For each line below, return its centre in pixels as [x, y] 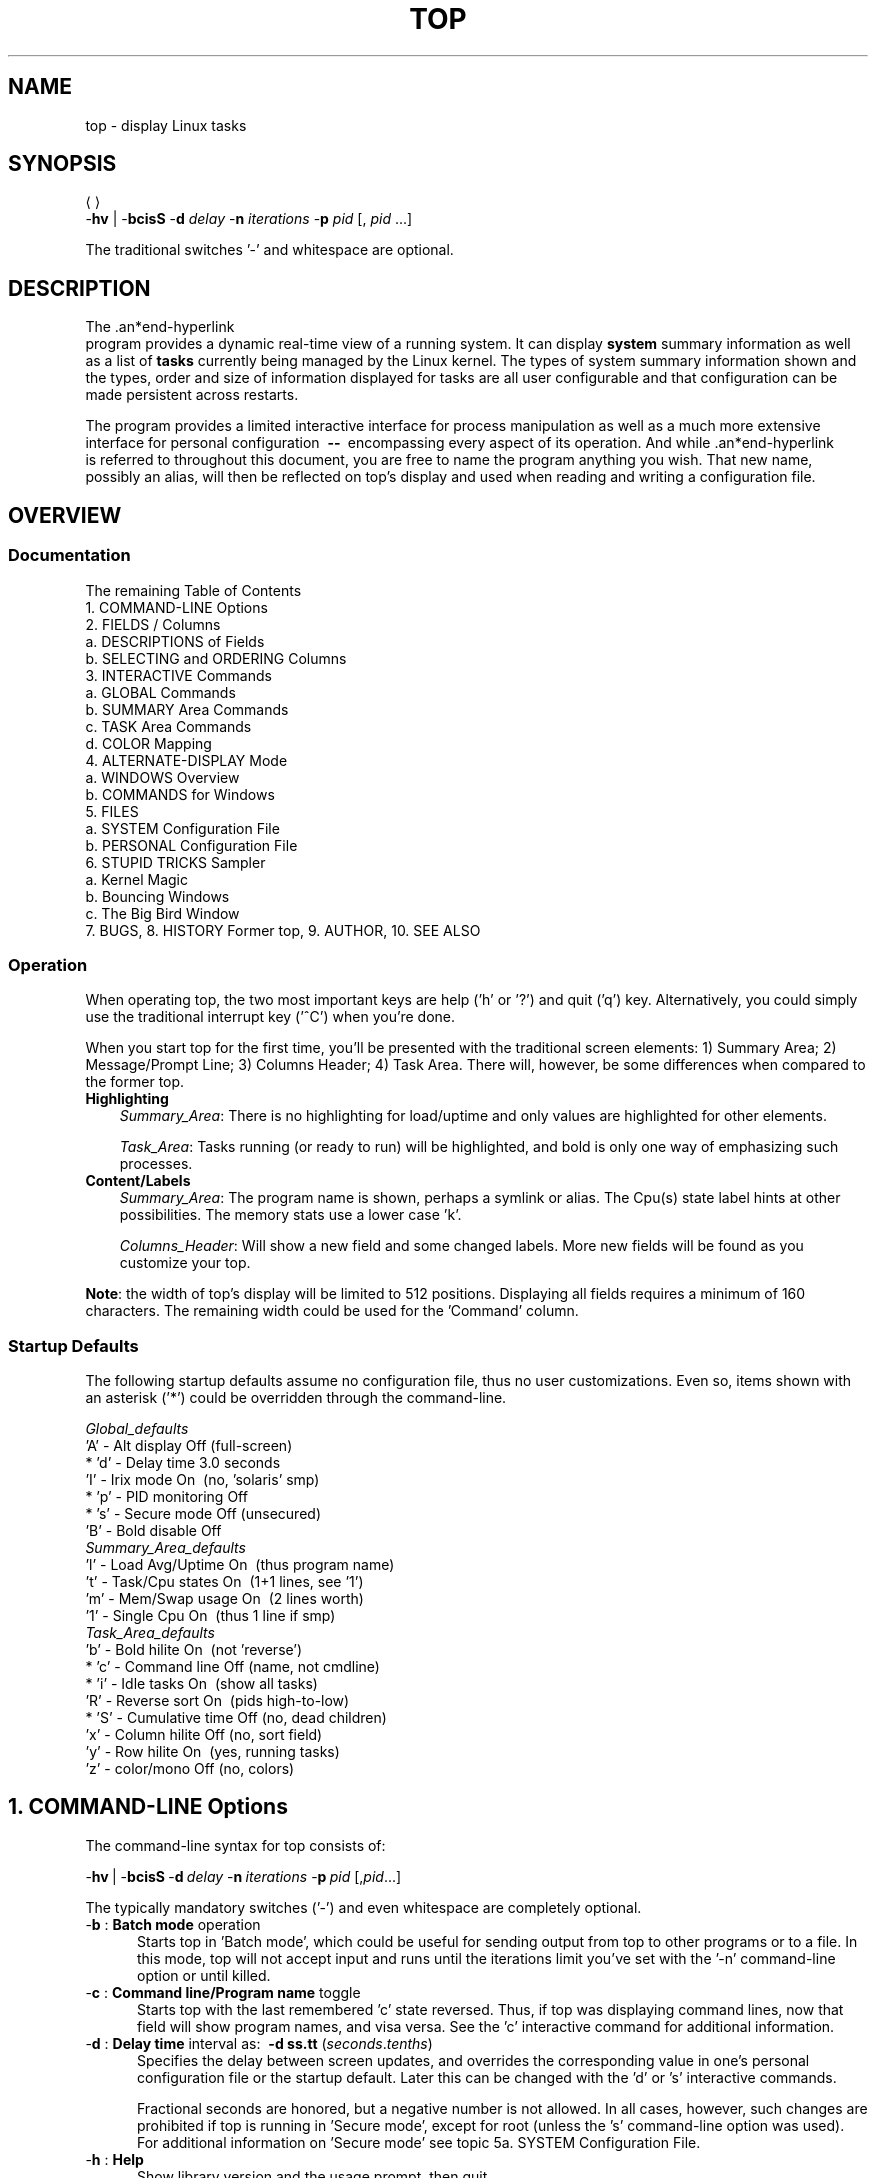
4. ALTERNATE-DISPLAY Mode [186, 760]
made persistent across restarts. [192, 395]
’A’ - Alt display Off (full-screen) [189, 1445]
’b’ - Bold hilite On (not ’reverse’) [194, 1649]
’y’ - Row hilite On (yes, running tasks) [212, 1751]
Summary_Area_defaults [165, 1547]
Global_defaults [137, 1428]
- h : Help [114, 2159]
